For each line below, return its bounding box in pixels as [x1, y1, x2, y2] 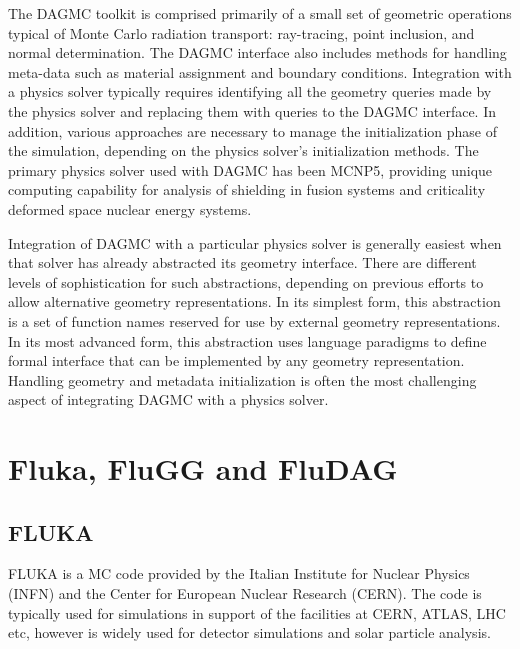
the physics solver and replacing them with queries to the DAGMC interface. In [8, 100, 497, 121]
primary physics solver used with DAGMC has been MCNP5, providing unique [8, 159, 493, 180]
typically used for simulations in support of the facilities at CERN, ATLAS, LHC [8, 602, 506, 623]
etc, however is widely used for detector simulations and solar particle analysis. [8, 622, 491, 643]
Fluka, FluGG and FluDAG [8, 448, 398, 489]
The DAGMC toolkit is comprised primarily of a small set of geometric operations [8, 3, 512, 23]
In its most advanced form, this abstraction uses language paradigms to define [8, 330, 487, 351]
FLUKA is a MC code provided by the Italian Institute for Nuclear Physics [8, 563, 470, 584]
